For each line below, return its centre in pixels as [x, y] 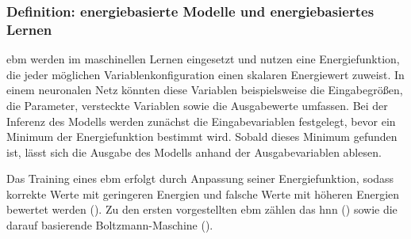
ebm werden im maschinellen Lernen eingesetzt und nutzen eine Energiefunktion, [203, 59]
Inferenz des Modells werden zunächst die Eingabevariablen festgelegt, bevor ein [201, 121]
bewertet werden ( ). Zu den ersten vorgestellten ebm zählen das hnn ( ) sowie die [202, 209]
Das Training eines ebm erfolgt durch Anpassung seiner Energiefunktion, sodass [200, 178]
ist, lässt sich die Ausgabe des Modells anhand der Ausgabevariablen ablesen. [194, 152]
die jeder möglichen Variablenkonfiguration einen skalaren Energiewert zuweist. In [205, 74]
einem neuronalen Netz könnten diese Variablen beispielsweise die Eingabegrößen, [205, 90]
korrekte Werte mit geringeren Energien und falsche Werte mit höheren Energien [203, 193]
